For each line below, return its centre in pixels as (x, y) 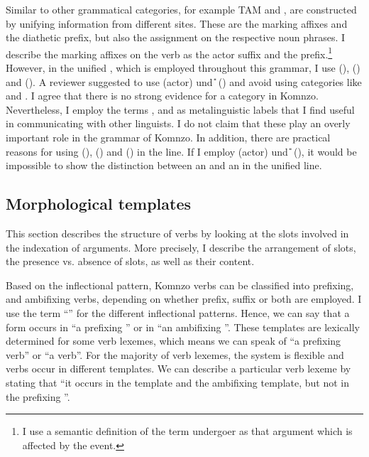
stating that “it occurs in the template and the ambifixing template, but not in (177, 382)
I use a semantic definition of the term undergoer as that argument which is (187, 431)
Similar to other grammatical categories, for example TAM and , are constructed (181, 9)
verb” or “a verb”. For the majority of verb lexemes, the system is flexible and (175, 354)
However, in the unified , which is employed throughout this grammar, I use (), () (183, 68)
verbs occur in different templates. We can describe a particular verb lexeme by (178, 369)
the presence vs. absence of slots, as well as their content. (130, 261)
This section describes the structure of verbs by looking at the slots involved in (177, 233)
